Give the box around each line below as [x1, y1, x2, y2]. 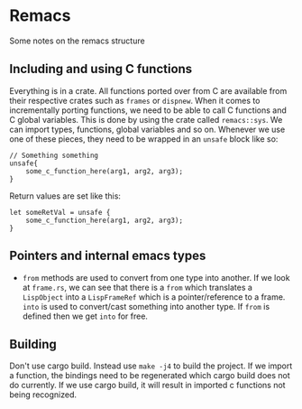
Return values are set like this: [9, 191, 122, 201]
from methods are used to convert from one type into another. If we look [22, 272, 290, 283]
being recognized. [9, 389, 78, 400]
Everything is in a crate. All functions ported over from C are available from [9, 85, 288, 96]
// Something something [9, 151, 99, 160]
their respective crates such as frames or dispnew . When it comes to [9, 95, 261, 106]
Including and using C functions [9, 61, 193, 77]
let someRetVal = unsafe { [9, 208, 111, 217]
